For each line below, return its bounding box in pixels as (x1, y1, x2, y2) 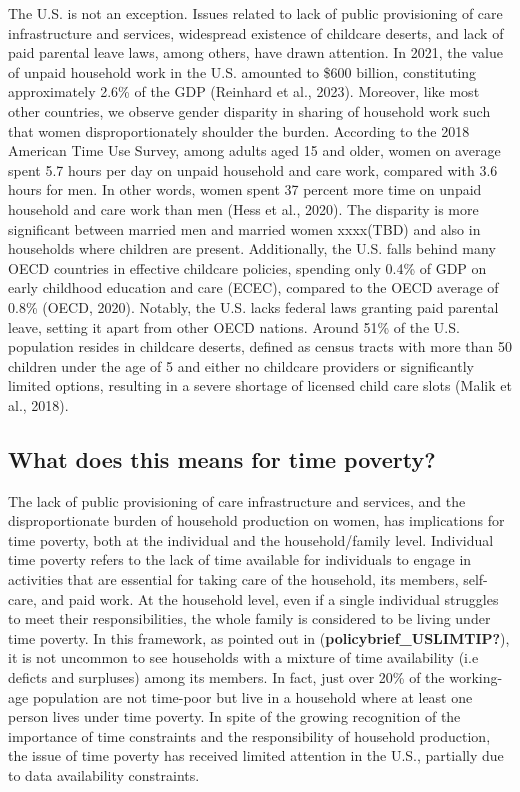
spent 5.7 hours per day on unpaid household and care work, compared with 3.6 (8, 159, 498, 180)
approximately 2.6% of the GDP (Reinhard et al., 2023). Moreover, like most (8, 81, 480, 102)
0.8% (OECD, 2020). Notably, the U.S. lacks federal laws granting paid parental (8, 296, 499, 317)
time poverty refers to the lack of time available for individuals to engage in (8, 549, 472, 570)
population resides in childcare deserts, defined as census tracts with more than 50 (8, 336, 513, 357)
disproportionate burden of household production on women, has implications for (8, 510, 505, 531)
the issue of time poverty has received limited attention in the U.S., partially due (8, 745, 504, 766)
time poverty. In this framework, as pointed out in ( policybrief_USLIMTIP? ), (8, 627, 510, 648)
